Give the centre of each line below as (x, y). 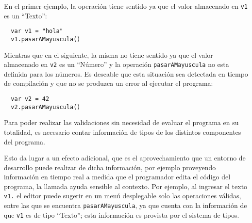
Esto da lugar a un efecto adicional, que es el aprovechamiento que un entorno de (125, 158)
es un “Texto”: (25, 15)
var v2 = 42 (30, 99)
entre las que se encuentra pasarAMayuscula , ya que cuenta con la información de (126, 205)
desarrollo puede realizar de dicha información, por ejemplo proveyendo (110, 167)
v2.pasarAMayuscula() (46, 107)
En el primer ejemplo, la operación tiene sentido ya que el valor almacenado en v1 (126, 6)
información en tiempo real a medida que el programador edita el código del (117, 177)
